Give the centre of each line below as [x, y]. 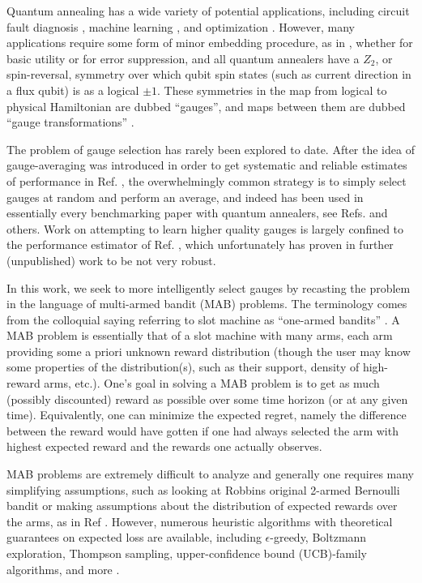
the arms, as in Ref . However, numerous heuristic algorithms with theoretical [200, 521]
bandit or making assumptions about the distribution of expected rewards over [202, 506]
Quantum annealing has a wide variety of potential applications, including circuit [208, 11]
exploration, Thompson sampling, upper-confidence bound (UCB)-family [187, 553]
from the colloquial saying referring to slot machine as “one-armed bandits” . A [203, 319]
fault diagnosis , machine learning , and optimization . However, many [181, 26]
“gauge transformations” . [70, 122]
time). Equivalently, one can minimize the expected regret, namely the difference [207, 415]
